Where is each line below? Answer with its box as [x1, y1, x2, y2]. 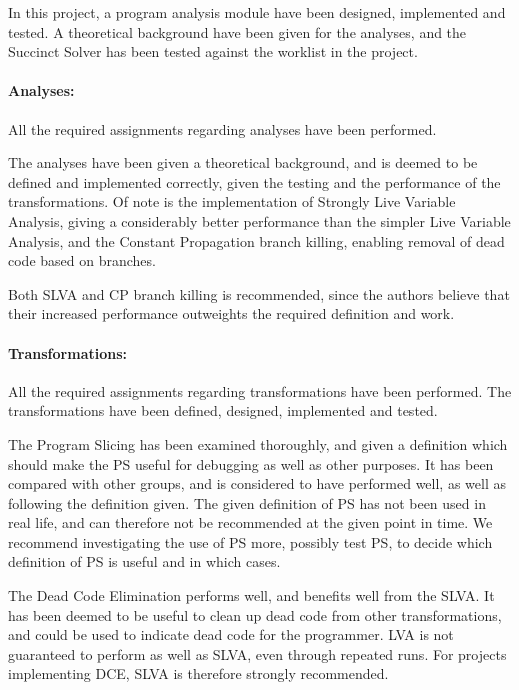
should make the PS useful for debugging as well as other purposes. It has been [8, 453, 494, 474]
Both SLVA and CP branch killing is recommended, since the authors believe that [8, 283, 510, 304]
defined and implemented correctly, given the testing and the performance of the [8, 171, 501, 192]
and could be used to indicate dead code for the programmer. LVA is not [8, 624, 454, 645]
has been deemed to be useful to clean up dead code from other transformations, [8, 604, 502, 625]
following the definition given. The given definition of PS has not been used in [8, 492, 486, 513]
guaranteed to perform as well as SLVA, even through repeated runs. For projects [8, 643, 507, 664]
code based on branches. [8, 250, 156, 271]
